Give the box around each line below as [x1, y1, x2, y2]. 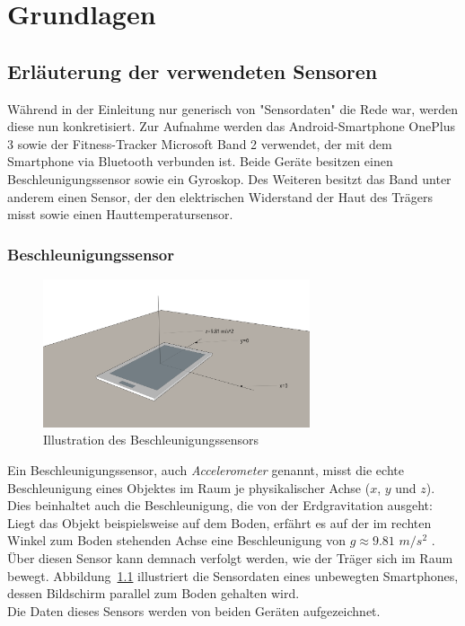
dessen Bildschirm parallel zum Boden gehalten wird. [7, 584, 300, 603]
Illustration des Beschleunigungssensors [43, 430, 259, 449]
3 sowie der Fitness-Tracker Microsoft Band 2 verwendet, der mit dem [7, 134, 392, 153]
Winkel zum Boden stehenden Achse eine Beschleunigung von [7, 531, 347, 550]
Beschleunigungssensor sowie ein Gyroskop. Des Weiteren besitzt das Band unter [7, 169, 452, 188]
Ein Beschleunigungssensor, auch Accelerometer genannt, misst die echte [7, 461, 404, 480]
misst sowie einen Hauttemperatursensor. [7, 205, 233, 224]
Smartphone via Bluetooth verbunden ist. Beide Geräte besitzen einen [7, 152, 393, 171]
